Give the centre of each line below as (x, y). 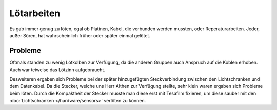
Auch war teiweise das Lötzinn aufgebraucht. (57, 70)
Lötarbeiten (35, 13)
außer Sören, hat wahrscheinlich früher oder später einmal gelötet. (80, 35)
